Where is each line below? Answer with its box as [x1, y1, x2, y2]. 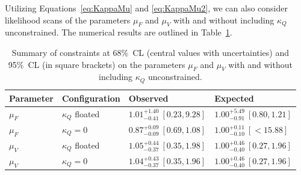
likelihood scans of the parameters [5, 13, 131, 26]
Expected [214, 91, 254, 104]
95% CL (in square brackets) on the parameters [8, 58, 185, 70]
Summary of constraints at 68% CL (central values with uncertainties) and [11, 46, 290, 58]
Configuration [61, 91, 120, 104]
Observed [128, 91, 169, 104]
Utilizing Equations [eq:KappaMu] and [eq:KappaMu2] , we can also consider [5, 2, 288, 14]
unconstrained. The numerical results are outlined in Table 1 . [5, 26, 232, 38]
